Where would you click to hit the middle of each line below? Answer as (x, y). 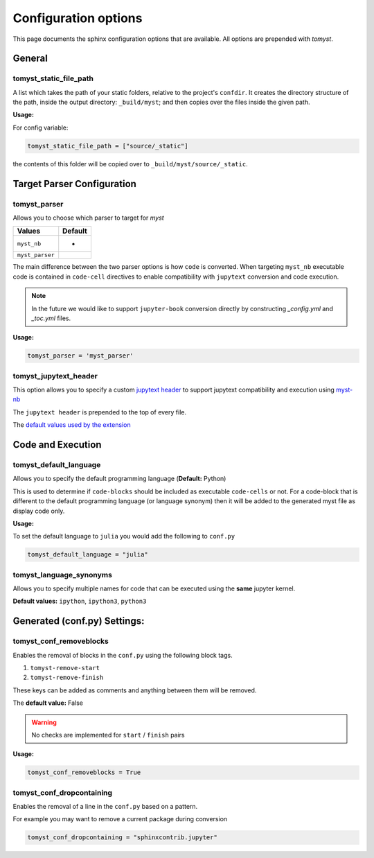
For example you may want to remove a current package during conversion (120, 819)
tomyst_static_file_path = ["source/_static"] (108, 146)
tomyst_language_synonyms (62, 575)
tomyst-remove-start (65, 668)
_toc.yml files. (51, 318)
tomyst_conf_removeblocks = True (84, 772)
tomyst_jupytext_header (55, 376)
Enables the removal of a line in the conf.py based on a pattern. (105, 807)
